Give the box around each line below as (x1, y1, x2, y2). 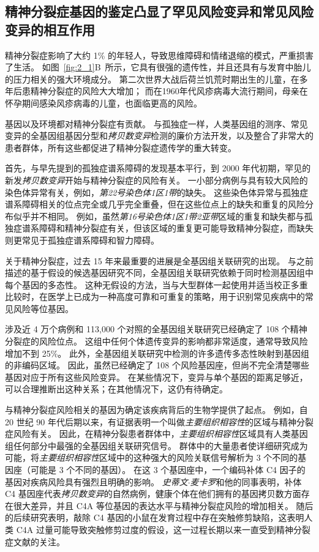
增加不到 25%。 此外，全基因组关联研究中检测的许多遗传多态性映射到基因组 (5, 346, 309, 359)
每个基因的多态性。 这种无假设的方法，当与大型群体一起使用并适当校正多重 (5, 278, 308, 291)
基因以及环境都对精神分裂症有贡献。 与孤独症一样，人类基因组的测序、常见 (5, 117, 308, 130)
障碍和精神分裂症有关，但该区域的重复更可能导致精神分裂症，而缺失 (39, 222, 313, 234)
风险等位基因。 (13, 302, 73, 315)
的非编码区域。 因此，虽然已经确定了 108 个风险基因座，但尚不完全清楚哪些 (5, 359, 309, 371)
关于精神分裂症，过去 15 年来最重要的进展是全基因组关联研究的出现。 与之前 (5, 254, 313, 267)
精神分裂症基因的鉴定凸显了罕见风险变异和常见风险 (5, 2, 313, 21)
